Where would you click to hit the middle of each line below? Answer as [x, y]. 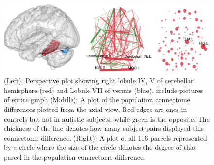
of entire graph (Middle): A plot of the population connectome [97, 100]
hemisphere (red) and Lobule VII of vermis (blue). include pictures [104, 90]
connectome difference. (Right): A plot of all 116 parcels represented [106, 137]
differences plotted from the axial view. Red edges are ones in [96, 109]
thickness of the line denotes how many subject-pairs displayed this [104, 128]
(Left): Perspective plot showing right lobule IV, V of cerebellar [99, 81]
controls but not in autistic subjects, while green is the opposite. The [107, 119]
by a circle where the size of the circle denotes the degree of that [100, 147]
